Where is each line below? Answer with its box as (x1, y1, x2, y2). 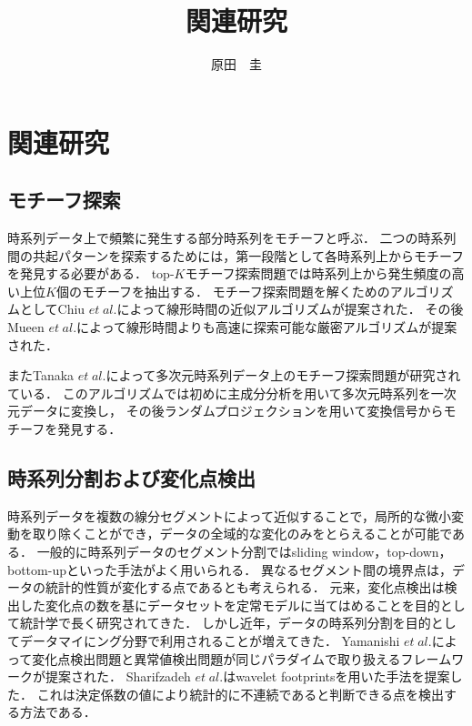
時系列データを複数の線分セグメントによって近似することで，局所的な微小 (7, 506, 451, 525)
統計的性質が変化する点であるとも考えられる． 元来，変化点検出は (45, 578, 445, 597)
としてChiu (19, 299, 85, 318)
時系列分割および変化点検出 (7, 464, 256, 492)
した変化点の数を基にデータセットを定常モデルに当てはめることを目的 (19, 595, 440, 614)
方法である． (19, 702, 96, 721)
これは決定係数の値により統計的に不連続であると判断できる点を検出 (36, 684, 444, 703)
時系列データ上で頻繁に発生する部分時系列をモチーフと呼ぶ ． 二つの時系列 (7, 228, 457, 247)
